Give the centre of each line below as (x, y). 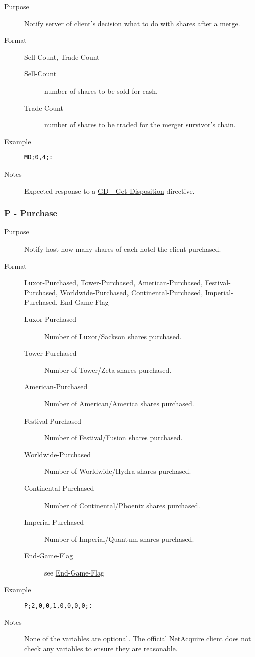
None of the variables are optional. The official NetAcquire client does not (138, 639)
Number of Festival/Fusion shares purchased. (113, 437)
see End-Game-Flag (74, 572)
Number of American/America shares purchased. (119, 403)
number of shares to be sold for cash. (101, 90)
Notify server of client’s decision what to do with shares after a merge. (132, 23)
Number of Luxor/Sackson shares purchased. (113, 336)
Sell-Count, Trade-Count (62, 57)
